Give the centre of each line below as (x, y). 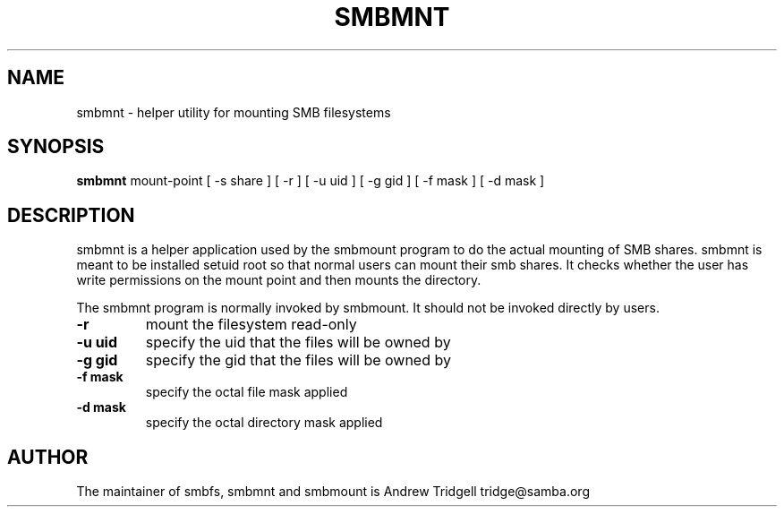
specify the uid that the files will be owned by (298, 343)
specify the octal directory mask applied (264, 423)
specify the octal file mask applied (247, 392)
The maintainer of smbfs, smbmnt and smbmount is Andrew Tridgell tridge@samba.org (333, 492)
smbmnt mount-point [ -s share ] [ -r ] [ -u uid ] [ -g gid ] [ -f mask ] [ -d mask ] (311, 181)
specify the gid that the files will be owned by (298, 360)
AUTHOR (48, 457)
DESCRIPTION (71, 215)
